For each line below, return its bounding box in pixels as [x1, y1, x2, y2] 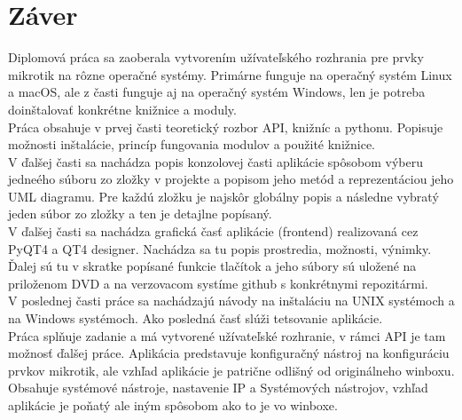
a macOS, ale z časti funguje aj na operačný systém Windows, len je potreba [8, 83, 426, 101]
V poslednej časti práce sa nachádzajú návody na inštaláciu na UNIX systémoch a [8, 291, 455, 310]
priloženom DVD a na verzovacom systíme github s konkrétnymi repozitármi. [8, 273, 428, 292]
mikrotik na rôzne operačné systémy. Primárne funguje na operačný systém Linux [8, 65, 452, 83]
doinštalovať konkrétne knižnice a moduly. [8, 99, 237, 118]
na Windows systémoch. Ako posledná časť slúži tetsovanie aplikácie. [8, 309, 383, 328]
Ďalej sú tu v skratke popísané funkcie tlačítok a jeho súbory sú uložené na [8, 257, 417, 275]
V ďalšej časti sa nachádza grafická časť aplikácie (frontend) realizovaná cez [8, 222, 419, 241]
